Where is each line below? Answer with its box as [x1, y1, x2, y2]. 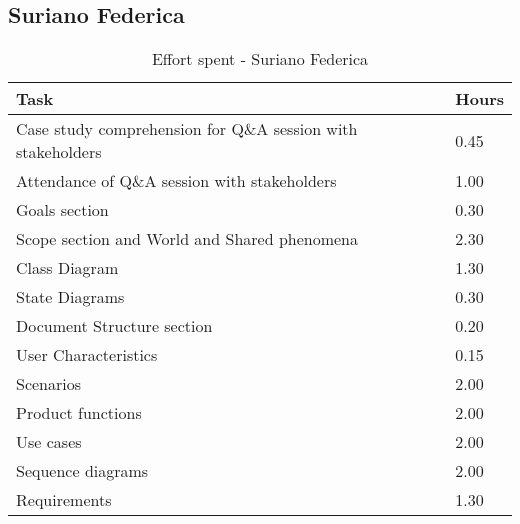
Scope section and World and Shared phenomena [16, 227, 359, 251]
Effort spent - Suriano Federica [151, 47, 369, 71]
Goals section [16, 198, 109, 222]
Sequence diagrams [16, 459, 149, 483]
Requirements [16, 488, 112, 512]
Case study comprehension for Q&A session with [16, 117, 358, 141]
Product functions [16, 401, 142, 425]
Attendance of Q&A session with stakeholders [16, 169, 337, 193]
